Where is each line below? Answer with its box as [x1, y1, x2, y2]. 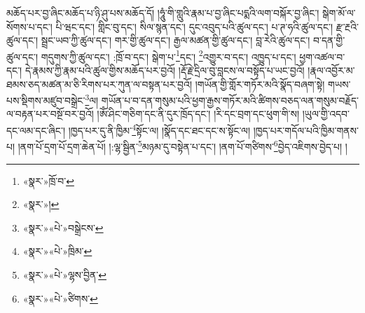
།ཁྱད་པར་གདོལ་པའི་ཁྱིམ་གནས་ [253, 123, 359, 137]
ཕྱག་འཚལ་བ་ [299, 49, 345, 64]
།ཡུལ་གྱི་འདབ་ [302, 106, 350, 121]
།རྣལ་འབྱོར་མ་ [308, 63, 355, 78]
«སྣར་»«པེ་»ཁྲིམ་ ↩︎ [22, 244, 92, 258]
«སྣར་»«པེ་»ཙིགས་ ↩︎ [22, 291, 98, 305]
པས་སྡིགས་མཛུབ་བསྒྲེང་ [6, 92, 85, 107]
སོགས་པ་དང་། [6, 19, 53, 34]
